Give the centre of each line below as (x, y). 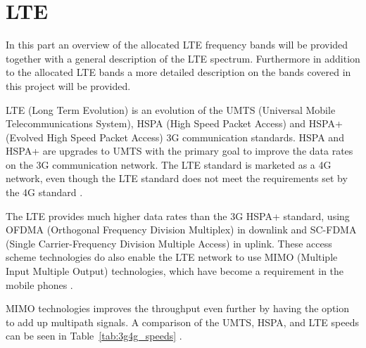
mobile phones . (39, 284)
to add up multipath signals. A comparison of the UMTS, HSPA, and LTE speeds (182, 322)
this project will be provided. (68, 85)
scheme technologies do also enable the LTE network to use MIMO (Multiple (172, 257)
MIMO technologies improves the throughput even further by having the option (178, 308)
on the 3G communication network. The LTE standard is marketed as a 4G (169, 164)
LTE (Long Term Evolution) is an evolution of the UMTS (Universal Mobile (171, 109)
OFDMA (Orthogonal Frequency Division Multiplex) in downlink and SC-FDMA (181, 230)
